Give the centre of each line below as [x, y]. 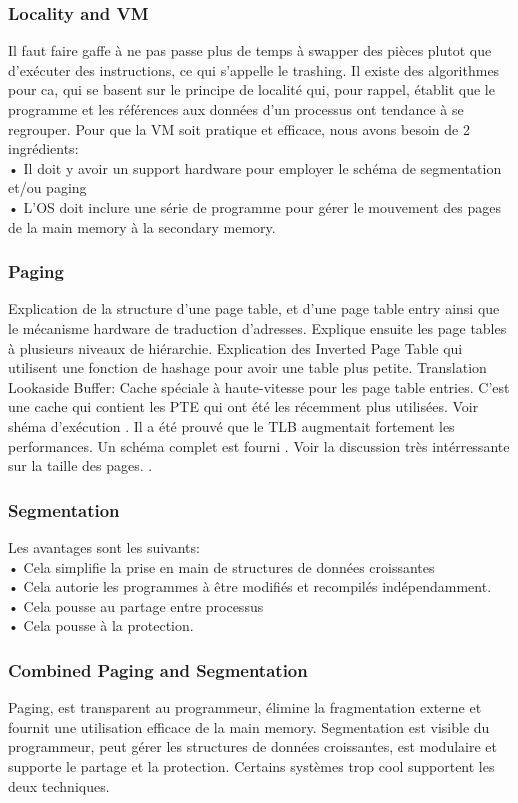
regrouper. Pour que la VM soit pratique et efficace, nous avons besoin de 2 [239, 128]
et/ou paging [47, 187]
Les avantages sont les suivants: [104, 546]
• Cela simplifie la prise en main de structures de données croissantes [221, 566]
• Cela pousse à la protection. [101, 625]
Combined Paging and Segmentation [158, 669]
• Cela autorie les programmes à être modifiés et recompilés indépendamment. [250, 586]
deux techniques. [59, 785]
